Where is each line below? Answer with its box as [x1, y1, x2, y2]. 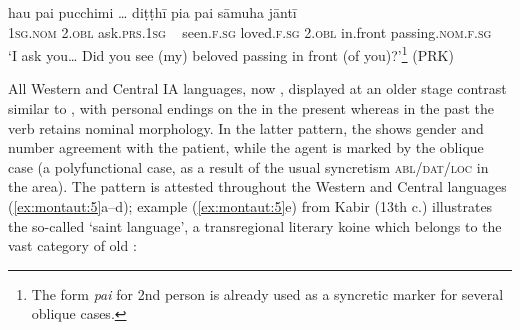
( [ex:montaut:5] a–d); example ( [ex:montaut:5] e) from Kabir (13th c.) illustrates [8, 196, 493, 216]
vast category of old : [8, 235, 137, 256]
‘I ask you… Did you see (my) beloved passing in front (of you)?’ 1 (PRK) [8, 42, 454, 65]
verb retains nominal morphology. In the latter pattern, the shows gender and [8, 117, 484, 138]
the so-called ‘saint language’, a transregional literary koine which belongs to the [8, 215, 502, 236]
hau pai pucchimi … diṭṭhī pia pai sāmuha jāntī [8, 2, 297, 22]
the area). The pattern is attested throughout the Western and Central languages [8, 176, 507, 197]
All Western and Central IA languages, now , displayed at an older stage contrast [8, 78, 507, 99]
